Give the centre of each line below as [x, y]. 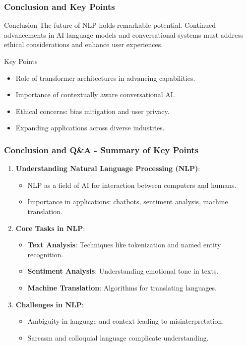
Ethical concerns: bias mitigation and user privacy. [93, 111]
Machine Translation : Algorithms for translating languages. [122, 287]
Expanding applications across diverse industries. [90, 128]
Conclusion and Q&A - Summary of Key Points [101, 149]
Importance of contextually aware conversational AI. [95, 94]
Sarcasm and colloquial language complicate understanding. [118, 337]
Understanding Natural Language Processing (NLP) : [108, 168]
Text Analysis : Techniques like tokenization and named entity [124, 245]
